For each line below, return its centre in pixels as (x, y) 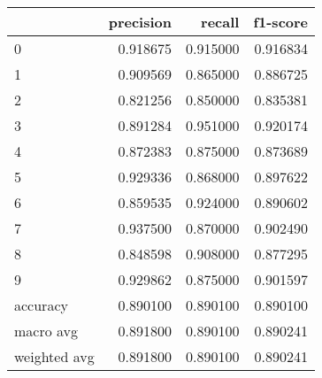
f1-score (281, 22)
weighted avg (54, 356)
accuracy (41, 305)
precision (140, 22)
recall (220, 22)
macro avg (46, 331)
